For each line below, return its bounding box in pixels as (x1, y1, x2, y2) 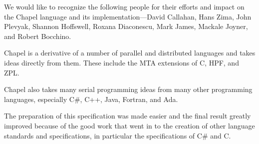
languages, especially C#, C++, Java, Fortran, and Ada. (4, 93, 178, 104)
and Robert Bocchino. (4, 30, 71, 41)
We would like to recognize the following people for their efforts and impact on (4, 1, 245, 11)
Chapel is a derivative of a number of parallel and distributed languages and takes (4, 47, 256, 58)
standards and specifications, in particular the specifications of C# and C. (4, 130, 231, 140)
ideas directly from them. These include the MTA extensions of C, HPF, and (4, 57, 239, 67)
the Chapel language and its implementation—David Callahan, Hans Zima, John (4, 11, 252, 21)
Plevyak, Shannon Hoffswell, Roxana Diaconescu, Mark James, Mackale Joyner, (4, 21, 248, 31)
